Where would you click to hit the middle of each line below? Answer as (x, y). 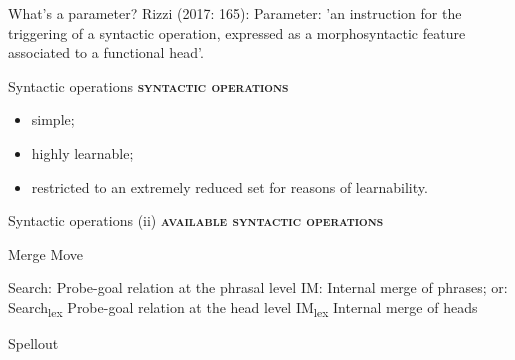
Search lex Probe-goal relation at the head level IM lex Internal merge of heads (243, 308)
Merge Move (46, 253)
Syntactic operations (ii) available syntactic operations (196, 220)
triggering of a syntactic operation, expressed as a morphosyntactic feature (237, 32)
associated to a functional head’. (106, 52)
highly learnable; (82, 152)
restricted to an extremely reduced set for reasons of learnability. (229, 186)
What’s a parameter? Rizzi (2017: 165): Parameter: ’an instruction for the (235, 13)
